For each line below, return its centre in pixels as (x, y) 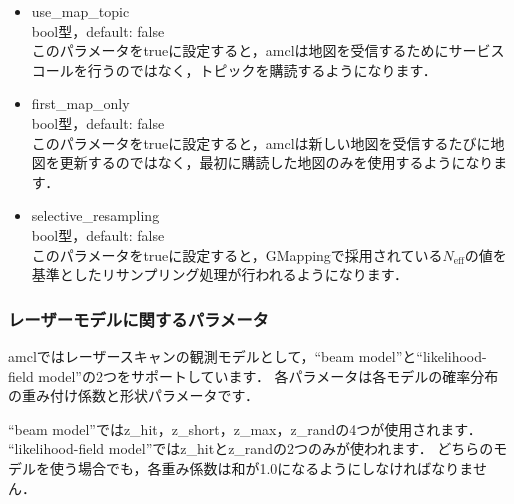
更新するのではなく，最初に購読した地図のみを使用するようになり (276, 162)
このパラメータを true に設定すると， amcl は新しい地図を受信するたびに (261, 142)
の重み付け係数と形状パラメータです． (134, 395)
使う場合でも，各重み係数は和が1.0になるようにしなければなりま (261, 467)
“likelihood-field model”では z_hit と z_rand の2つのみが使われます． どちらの (251, 448)
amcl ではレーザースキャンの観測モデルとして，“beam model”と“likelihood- (247, 355)
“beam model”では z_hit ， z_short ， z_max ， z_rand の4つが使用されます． (245, 428)
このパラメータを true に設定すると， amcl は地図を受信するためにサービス (268, 50)
